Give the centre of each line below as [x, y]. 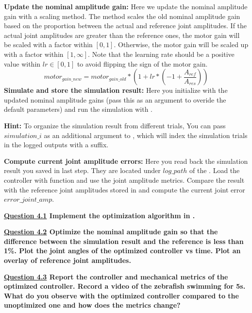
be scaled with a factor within [48, 44]
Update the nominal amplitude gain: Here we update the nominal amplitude [126, 6]
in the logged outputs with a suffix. [56, 145]
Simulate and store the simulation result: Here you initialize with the [116, 90]
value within [22, 63]
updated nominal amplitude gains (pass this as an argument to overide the [115, 99]
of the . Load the [215, 170]
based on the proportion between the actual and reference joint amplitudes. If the [126, 26]
